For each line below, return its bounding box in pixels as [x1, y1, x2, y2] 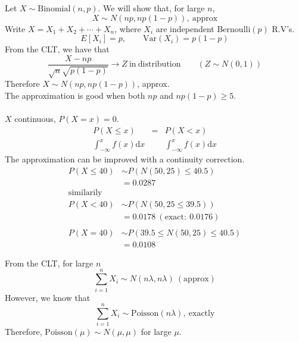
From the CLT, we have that [5, 43, 110, 55]
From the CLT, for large [5, 256, 94, 269]
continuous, [14, 112, 56, 125]
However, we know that [5, 291, 91, 303]
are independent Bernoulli [155, 22, 251, 34]
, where [114, 22, 141, 34]
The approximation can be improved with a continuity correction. [5, 152, 245, 165]
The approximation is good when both [5, 89, 145, 101]
